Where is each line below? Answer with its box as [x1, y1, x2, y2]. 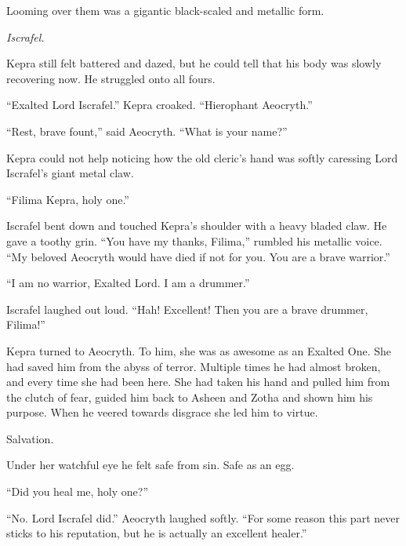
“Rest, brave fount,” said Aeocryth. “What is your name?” [6, 122, 288, 139]
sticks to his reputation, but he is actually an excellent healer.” [6, 525, 307, 541]
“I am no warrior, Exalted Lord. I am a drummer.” [6, 275, 250, 291]
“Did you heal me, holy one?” [6, 483, 149, 500]
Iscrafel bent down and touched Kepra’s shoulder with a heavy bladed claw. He [6, 217, 387, 234]
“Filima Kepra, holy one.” [6, 191, 129, 207]
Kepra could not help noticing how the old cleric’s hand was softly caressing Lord [6, 149, 398, 166]
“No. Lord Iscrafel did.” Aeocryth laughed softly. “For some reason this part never [6, 509, 400, 526]
